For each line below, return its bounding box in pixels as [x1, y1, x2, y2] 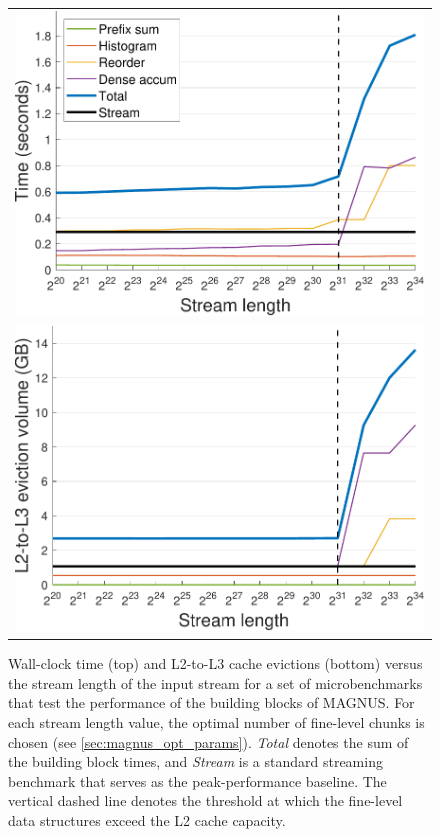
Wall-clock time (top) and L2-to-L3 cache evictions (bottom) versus [8, 653, 423, 674]
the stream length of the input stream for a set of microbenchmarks [8, 672, 423, 693]
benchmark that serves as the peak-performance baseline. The [8, 770, 387, 791]
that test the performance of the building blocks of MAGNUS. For [8, 692, 415, 713]
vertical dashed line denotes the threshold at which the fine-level [8, 790, 403, 811]
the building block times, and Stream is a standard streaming [8, 751, 383, 772]
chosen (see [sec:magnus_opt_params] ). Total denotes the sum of [8, 731, 409, 752]
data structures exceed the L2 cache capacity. [8, 809, 286, 830]
